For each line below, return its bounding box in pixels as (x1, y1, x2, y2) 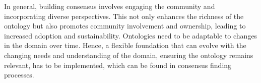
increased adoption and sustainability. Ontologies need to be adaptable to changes (4, 30, 257, 40)
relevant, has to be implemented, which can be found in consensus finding (4, 59, 232, 70)
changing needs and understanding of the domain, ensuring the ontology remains (4, 49, 253, 60)
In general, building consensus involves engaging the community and (4, 1, 215, 11)
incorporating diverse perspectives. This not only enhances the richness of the (4, 10, 244, 21)
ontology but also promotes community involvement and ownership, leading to (4, 20, 246, 31)
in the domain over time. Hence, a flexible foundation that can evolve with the (4, 40, 246, 50)
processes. (4, 69, 34, 80)
